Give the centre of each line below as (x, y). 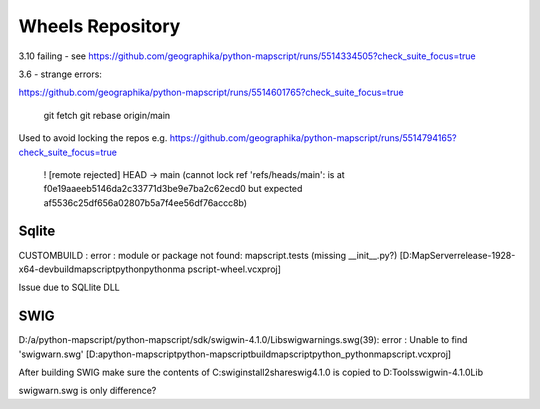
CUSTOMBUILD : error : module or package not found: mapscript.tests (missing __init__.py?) (208, 255)
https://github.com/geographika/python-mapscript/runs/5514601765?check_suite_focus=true (211, 92)
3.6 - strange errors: (60, 74)
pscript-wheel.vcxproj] (234, 269)
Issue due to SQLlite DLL (69, 287)
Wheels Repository (99, 26)
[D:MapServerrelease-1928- (457, 255)
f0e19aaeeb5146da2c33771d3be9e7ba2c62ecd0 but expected (173, 189)
